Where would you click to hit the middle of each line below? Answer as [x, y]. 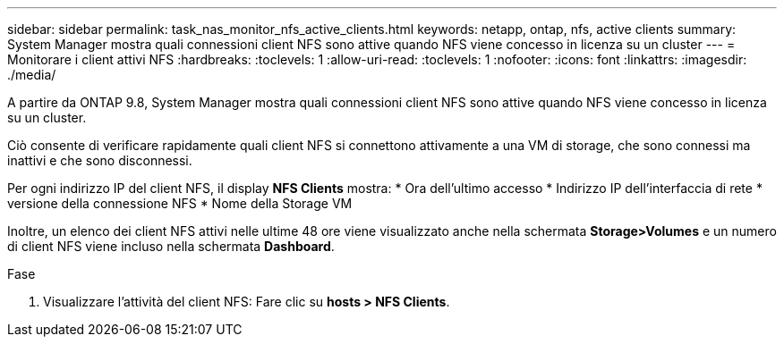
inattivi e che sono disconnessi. [100, 160]
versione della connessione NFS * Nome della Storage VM [180, 203]
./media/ [32, 75]
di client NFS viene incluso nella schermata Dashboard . [171, 246]
